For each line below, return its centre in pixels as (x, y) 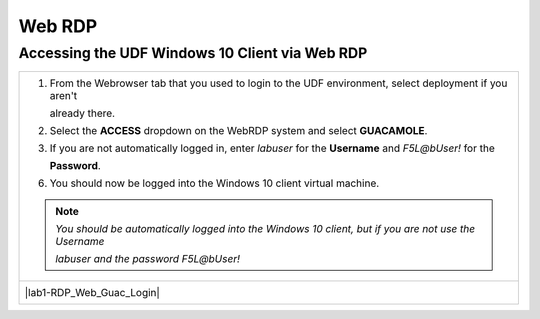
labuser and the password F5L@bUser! (147, 259)
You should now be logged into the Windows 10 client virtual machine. (214, 183)
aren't (63, 96)
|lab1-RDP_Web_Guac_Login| (92, 293)
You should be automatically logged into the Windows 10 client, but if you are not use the (265, 229)
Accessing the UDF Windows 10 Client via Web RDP (193, 53)
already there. (82, 113)
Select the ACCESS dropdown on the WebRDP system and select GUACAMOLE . (238, 131)
